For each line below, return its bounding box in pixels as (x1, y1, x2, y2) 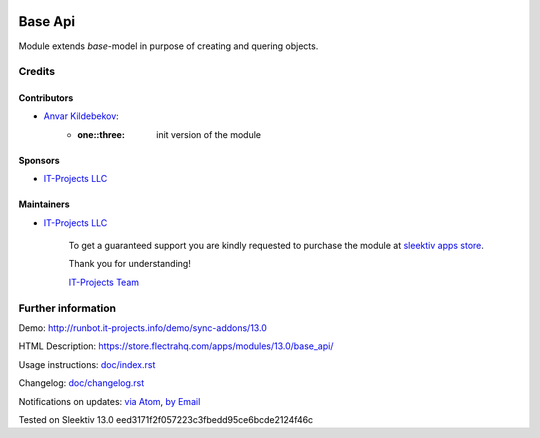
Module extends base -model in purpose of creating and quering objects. (18, 40, 319, 52)
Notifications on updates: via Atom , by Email (18, 395, 201, 407)
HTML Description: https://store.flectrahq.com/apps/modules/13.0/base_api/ (18, 340, 334, 352)
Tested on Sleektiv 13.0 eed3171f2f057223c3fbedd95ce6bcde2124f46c (18, 413, 314, 425)
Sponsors (18, 154, 60, 166)
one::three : (77, 128, 125, 140)
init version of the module (156, 128, 262, 140)
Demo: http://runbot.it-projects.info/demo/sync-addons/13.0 (18, 321, 267, 334)
